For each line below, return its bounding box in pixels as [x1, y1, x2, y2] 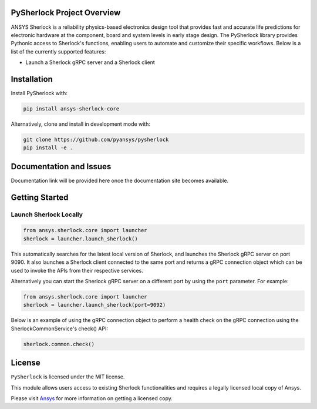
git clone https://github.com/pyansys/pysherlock [23, 136, 169, 143]
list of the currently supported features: [11, 48, 106, 55]
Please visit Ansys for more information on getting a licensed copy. [11, 394, 173, 402]
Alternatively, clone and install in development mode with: [11, 120, 151, 128]
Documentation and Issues [11, 162, 112, 172]
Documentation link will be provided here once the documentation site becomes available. [11, 177, 229, 184]
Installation [11, 74, 53, 84]
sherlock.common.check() [23, 341, 95, 347]
